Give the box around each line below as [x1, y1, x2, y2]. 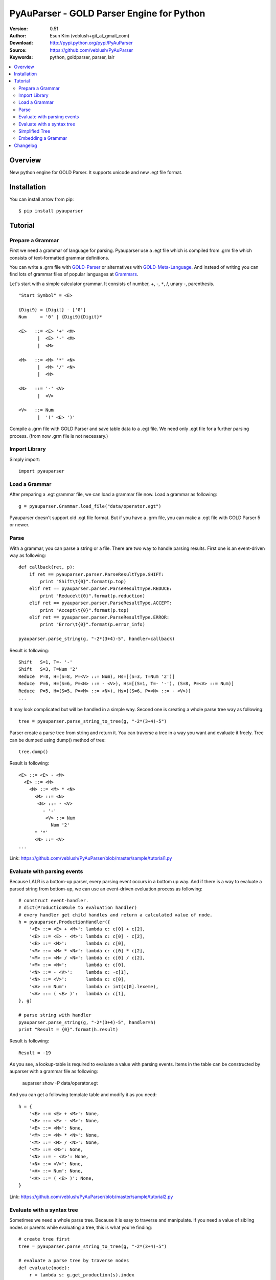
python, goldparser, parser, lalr [50, 54, 115, 60]
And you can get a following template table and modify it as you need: [9, 1092, 157, 1098]
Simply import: [9, 456, 40, 462]
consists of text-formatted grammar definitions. [9, 254, 109, 261]
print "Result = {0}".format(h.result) [18, 1027, 119, 1032]
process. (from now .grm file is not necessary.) [9, 433, 108, 439]
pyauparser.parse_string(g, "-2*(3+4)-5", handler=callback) [18, 636, 175, 642]
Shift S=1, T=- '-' [18, 659, 73, 665]
